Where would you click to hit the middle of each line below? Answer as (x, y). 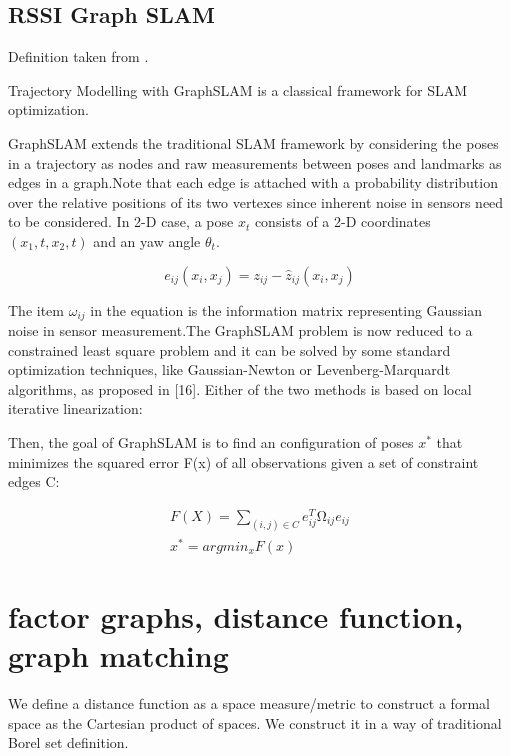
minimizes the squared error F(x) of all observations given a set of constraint (243, 461)
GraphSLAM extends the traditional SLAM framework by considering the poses (253, 142)
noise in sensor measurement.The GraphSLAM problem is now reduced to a (240, 330)
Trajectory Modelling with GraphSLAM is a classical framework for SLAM (238, 89)
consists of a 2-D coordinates (342, 221)
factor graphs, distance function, (236, 616)
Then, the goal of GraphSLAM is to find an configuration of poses (211, 441)
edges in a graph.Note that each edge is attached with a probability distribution (253, 182)
